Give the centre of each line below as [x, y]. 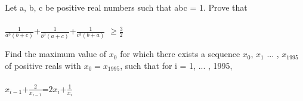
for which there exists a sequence [180, 54]
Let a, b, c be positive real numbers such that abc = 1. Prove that [126, 7]
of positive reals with [43, 65]
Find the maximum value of [56, 54]
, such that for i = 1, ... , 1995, [176, 65]
